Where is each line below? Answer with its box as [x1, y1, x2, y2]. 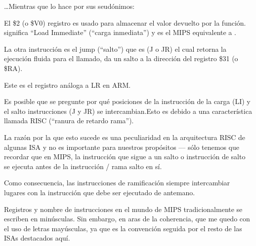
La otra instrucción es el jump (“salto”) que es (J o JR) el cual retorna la [4, 43, 226, 54]
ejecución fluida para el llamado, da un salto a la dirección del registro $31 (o [4, 53, 238, 64]
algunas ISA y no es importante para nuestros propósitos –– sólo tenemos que [4, 141, 239, 152]
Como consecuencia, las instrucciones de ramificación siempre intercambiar [4, 177, 230, 188]
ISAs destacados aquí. [4, 233, 70, 243]
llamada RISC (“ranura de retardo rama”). [4, 115, 134, 126]
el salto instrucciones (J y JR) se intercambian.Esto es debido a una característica [4, 105, 252, 116]
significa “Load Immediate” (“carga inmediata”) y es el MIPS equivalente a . [4, 27, 236, 37]
